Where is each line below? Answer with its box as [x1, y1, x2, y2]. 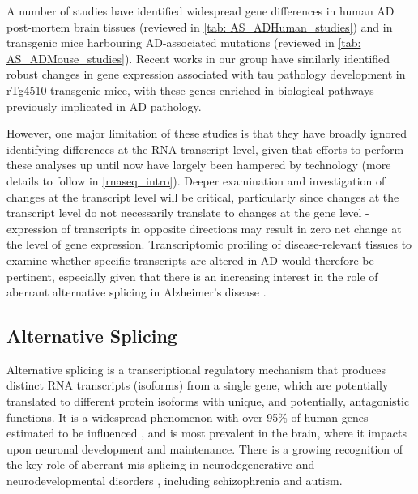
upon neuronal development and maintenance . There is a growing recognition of [6, 440, 403, 457]
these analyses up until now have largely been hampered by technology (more [6, 156, 391, 173]
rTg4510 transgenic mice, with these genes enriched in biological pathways [6, 81, 374, 98]
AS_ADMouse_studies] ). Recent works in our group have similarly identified [6, 49, 390, 66]
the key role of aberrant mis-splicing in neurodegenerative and [6, 456, 315, 473]
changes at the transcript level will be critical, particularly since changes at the [6, 188, 399, 205]
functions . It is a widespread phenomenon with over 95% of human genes [6, 408, 369, 425]
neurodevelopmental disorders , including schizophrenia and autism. [6, 472, 343, 489]
